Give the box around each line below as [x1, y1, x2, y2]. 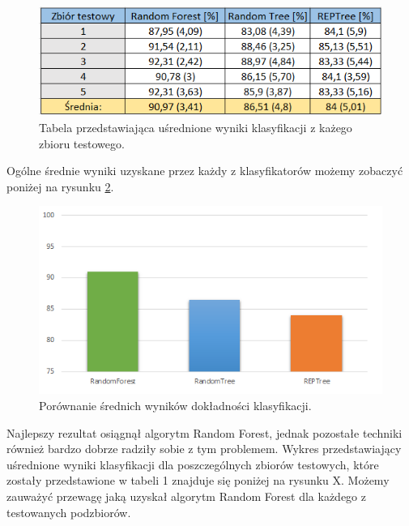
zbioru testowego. [39, 135, 125, 152]
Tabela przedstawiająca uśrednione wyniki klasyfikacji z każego [39, 118, 352, 135]
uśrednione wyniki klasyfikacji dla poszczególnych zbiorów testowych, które [6, 455, 379, 473]
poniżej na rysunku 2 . [6, 177, 114, 195]
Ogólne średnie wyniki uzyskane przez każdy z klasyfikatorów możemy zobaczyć [6, 162, 403, 179]
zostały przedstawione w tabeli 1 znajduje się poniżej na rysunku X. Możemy [6, 472, 390, 489]
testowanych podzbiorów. [6, 503, 131, 520]
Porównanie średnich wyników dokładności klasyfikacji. [39, 397, 312, 414]
